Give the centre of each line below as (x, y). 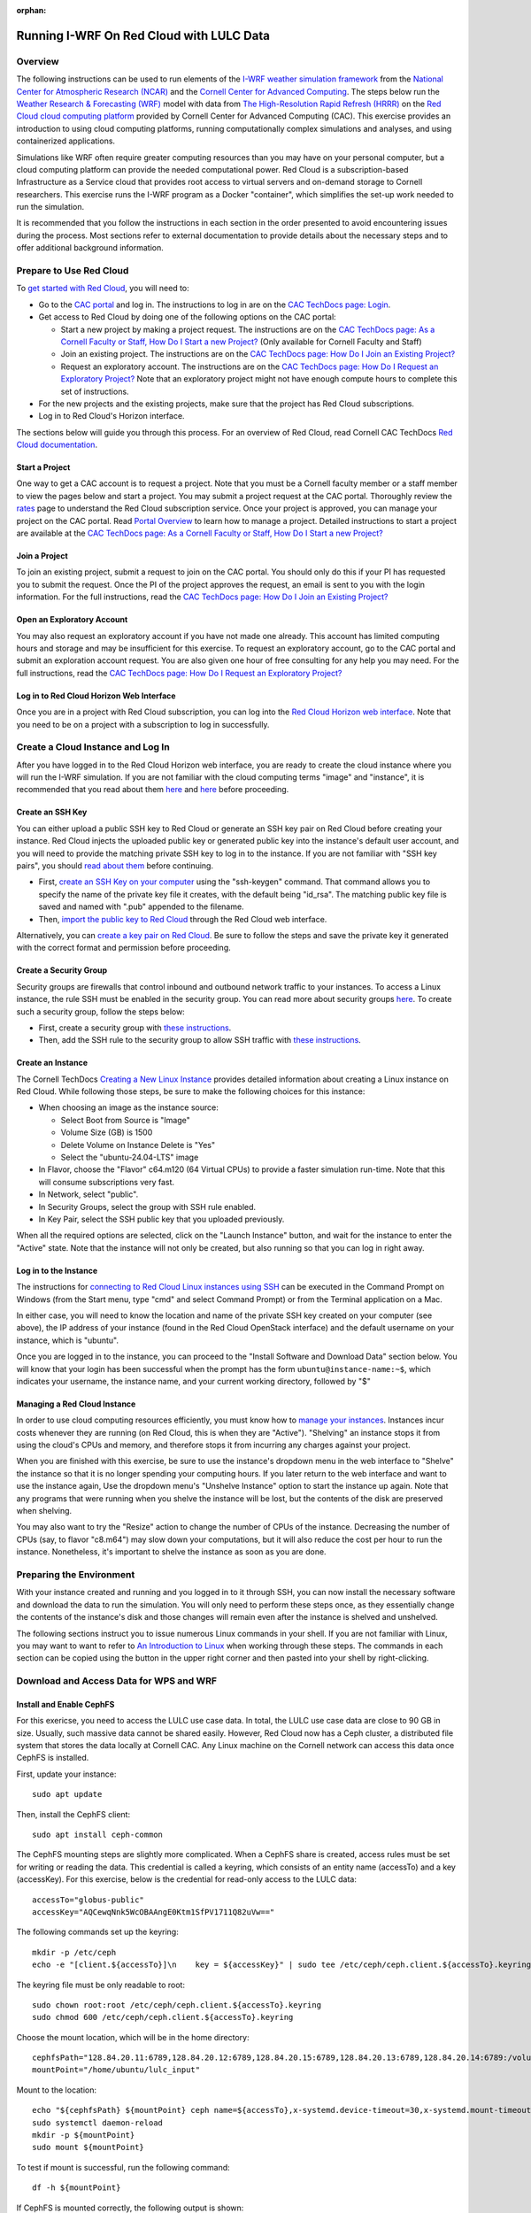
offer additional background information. (90, 248)
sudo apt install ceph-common (98, 1834)
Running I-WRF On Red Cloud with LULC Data (143, 35)
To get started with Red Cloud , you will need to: (103, 289)
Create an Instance (52, 1063)
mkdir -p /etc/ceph (74, 1952)
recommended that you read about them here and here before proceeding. (153, 790)
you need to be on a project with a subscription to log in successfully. (143, 724)
